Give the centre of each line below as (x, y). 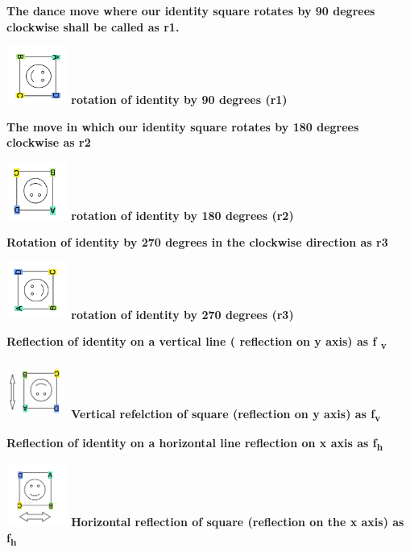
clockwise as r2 (49, 142)
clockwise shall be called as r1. (93, 26)
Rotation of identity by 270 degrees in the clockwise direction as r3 (197, 242)
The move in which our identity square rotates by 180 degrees (183, 126)
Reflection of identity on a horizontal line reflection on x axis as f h (195, 444)
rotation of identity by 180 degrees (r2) (182, 215)
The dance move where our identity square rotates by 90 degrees (191, 10)
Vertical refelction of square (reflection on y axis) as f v (226, 415)
